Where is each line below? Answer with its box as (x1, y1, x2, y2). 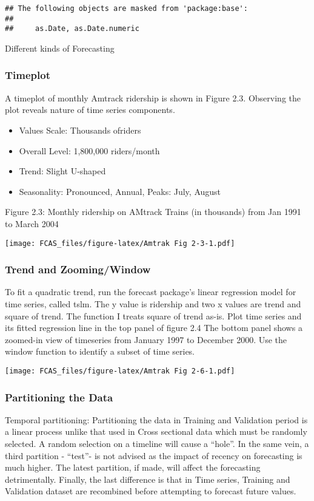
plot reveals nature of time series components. (5, 103, 175, 116)
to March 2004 (5, 217, 59, 230)
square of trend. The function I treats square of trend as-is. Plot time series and (5, 309, 302, 322)
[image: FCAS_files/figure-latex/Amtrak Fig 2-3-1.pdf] (5, 239, 235, 248)
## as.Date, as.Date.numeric (5, 24, 139, 33)
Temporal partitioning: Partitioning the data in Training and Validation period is (5, 413, 308, 426)
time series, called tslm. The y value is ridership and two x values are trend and (5, 298, 301, 310)
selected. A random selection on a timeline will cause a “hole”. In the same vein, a (5, 437, 309, 450)
